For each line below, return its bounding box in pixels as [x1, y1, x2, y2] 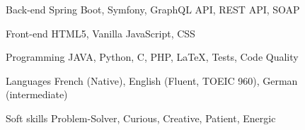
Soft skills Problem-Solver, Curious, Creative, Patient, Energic [6, 110, 276, 125]
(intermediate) [6, 87, 68, 102]
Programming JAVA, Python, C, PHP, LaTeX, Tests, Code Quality [6, 49, 299, 64]
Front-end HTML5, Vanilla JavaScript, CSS [6, 25, 195, 40]
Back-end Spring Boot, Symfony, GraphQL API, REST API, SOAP [6, 2, 300, 16]
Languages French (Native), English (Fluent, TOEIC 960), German [6, 73, 298, 88]
